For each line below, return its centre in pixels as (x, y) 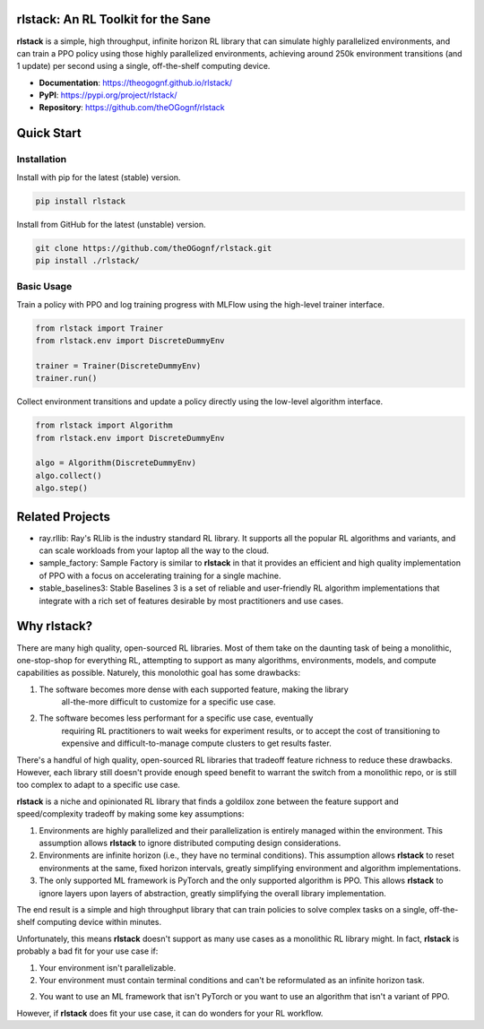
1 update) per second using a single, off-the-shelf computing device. (143, 66)
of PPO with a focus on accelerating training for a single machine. (160, 575)
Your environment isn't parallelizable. (108, 967)
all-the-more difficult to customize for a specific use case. (169, 702)
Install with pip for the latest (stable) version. (99, 177)
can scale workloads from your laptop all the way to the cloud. (154, 550)
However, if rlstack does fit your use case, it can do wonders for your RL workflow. (170, 1013)
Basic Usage (44, 287)
